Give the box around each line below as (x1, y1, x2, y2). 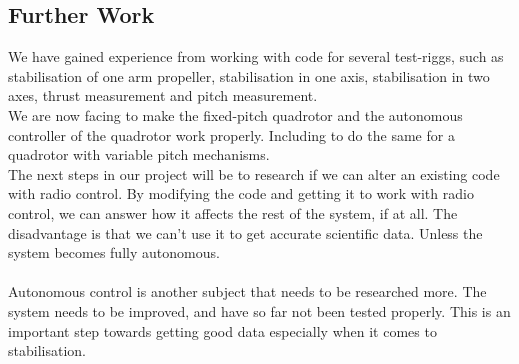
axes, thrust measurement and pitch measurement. (8, 85, 318, 106)
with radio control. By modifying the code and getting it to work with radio (8, 183, 474, 204)
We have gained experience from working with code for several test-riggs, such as (8, 46, 504, 67)
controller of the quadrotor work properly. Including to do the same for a (8, 124, 455, 145)
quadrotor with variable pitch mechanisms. (8, 144, 270, 165)
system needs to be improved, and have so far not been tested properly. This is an (8, 300, 511, 321)
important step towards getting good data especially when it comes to (8, 320, 437, 341)
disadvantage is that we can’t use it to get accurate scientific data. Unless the (8, 222, 483, 243)
